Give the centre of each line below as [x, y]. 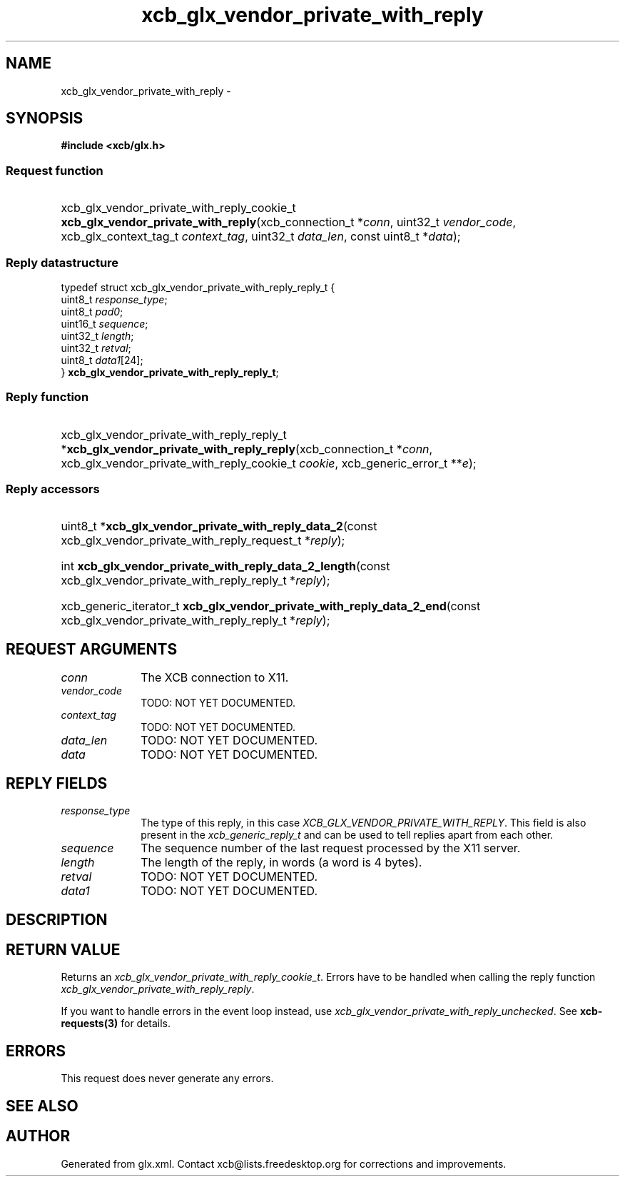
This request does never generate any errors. [167, 1079]
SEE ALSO [42, 1106]
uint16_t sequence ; [105, 323]
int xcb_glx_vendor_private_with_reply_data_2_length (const [225, 566]
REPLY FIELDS [57, 783]
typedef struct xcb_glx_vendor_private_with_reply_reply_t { [198, 287]
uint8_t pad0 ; [92, 311]
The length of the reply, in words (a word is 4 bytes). [281, 863]
